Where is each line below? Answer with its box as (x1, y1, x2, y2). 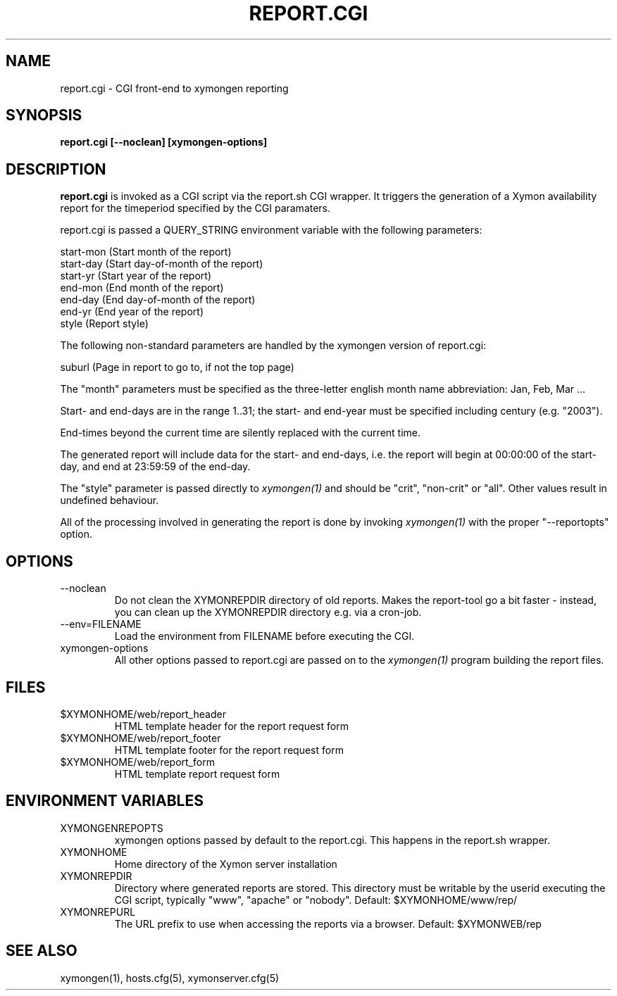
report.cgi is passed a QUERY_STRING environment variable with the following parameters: (60, 224, 482, 237)
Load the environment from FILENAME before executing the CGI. (114, 630, 415, 643)
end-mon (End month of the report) (60, 282, 224, 294)
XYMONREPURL (60, 905, 136, 918)
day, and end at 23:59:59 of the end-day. (60, 460, 251, 473)
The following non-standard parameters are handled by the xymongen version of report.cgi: (60, 339, 487, 352)
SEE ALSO (6, 942, 77, 960)
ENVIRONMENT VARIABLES (6, 792, 204, 810)
